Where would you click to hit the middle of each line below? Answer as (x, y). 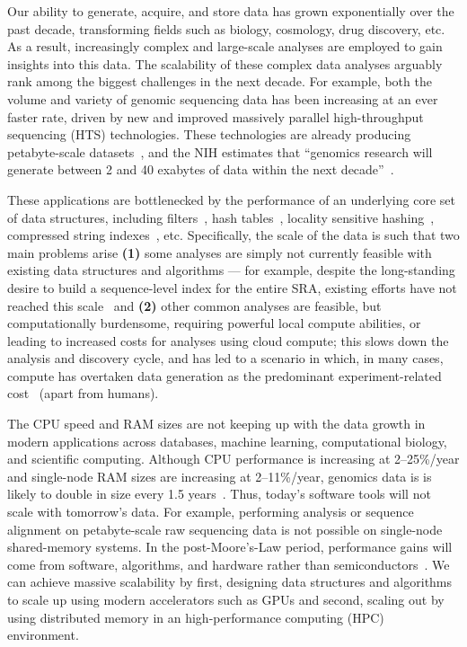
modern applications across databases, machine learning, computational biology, (227, 441)
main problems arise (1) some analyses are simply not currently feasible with (220, 252)
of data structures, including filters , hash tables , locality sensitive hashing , (221, 217)
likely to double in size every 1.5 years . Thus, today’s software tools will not (219, 494)
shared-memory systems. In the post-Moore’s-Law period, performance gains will (230, 547)
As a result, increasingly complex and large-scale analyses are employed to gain (225, 46)
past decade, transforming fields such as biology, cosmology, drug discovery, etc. (226, 28)
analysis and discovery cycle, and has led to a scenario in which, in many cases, (225, 358)
